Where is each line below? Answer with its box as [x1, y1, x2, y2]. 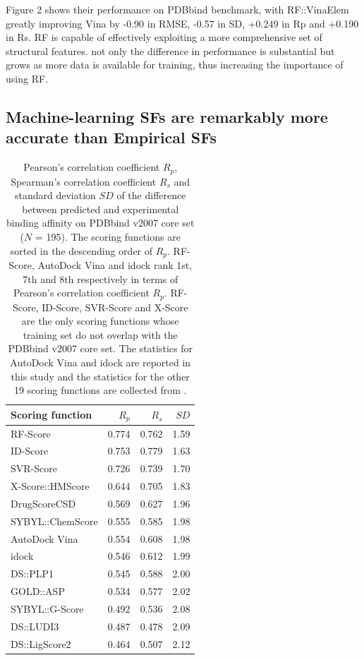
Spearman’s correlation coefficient [11, 174, 157, 188]
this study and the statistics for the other [11, 368, 190, 383]
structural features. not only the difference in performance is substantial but [6, 43, 335, 58]
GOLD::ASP [11, 584, 65, 599]
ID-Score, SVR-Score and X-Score [42, 299, 188, 314]
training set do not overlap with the [23, 327, 178, 342]
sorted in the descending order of [10, 243, 153, 258]
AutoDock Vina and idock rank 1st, [37, 258, 193, 272]
